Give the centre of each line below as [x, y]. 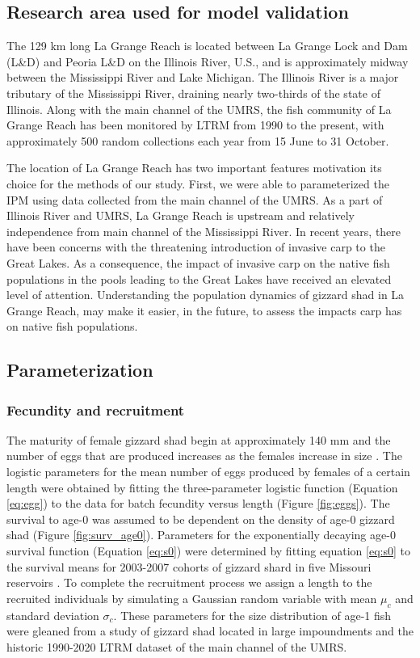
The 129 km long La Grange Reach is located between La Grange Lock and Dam [207, 46]
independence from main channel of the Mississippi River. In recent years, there [204, 231]
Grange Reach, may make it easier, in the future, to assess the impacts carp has [204, 310]
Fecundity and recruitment [96, 409]
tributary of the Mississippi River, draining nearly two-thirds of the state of [193, 93]
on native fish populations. [72, 326]
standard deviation [53, 615]
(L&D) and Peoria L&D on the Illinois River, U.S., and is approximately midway [208, 61]
